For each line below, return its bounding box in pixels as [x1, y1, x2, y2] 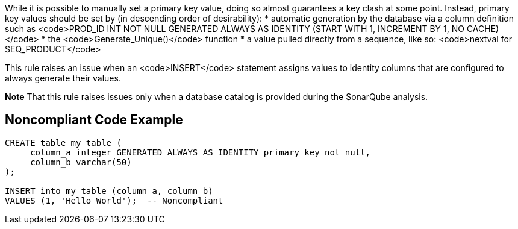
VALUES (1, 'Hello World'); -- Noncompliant [5, 195, 223, 205]
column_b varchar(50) [30, 157, 132, 167]
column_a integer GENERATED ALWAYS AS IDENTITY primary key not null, [30, 147, 370, 157]
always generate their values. [5, 73, 121, 83]
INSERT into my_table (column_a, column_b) [5, 186, 213, 196]
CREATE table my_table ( [5, 137, 122, 148]
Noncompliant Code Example [5, 112, 183, 128]
